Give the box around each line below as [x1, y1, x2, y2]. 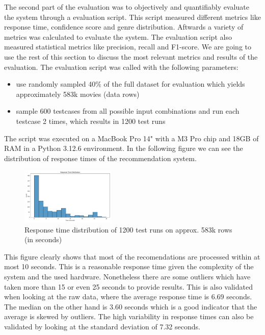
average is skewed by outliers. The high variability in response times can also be [4, 311, 254, 322]
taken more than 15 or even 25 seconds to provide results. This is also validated [4, 281, 253, 292]
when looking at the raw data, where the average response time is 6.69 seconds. [4, 291, 252, 302]
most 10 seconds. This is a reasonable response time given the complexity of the [4, 261, 254, 272]
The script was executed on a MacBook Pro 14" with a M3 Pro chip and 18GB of [4, 133, 259, 143]
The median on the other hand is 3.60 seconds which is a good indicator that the [4, 301, 257, 312]
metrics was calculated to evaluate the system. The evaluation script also [4, 31, 232, 42]
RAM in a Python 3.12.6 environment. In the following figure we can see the [4, 143, 243, 153]
